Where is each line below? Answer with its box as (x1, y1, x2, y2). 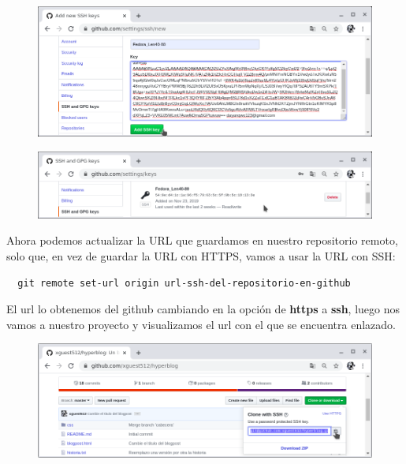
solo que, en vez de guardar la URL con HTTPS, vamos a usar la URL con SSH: (6, 247, 396, 264)
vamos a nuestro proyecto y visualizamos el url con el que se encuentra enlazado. (6, 316, 396, 332)
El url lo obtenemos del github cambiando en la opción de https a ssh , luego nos (6, 301, 400, 317)
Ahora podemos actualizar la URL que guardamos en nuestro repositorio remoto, (6, 232, 398, 249)
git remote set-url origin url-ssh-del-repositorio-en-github (17, 277, 351, 289)
